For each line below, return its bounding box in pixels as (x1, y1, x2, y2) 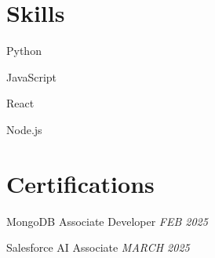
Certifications (6, 167, 155, 199)
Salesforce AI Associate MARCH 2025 (6, 239, 190, 256)
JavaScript (6, 68, 57, 85)
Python (6, 42, 42, 59)
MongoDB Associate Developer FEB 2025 (6, 213, 208, 229)
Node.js (6, 121, 42, 137)
